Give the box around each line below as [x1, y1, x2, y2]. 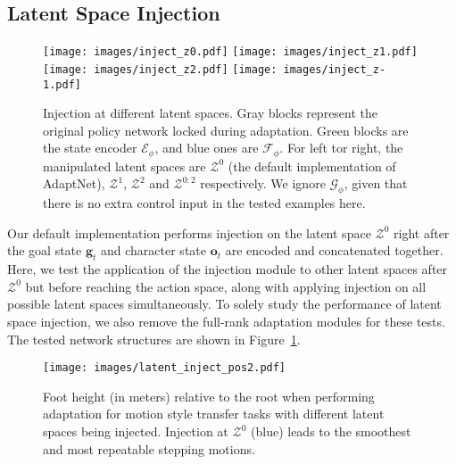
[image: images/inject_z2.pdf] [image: [43, 62, 278, 76]
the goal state [7, 241, 82, 260]
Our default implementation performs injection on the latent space [7, 223, 371, 242]
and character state [101, 241, 206, 260]
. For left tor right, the [279, 138, 403, 157]
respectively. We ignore [200, 174, 326, 193]
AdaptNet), [43, 174, 105, 193]
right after [394, 223, 450, 242]
